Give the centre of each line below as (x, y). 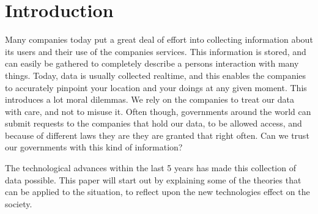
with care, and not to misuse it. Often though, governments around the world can (158, 111)
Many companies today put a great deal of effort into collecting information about (159, 39)
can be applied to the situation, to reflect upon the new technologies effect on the (157, 192)
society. (19, 203)
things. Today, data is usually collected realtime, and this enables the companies (156, 75)
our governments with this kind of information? (94, 147)
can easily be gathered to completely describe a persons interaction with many (152, 63)
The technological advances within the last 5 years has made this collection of (150, 168)
